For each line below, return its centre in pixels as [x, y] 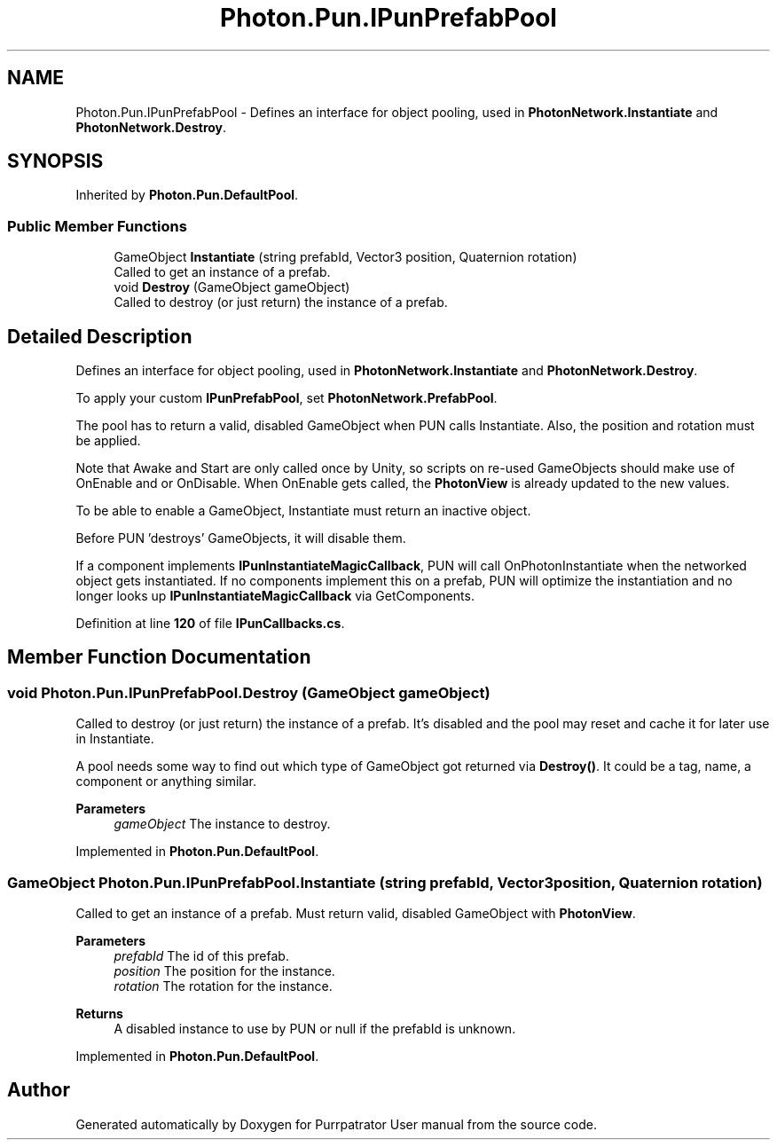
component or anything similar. [166, 782]
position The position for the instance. [224, 971]
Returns [99, 1013]
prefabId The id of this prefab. [201, 956]
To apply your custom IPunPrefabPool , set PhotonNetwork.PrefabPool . [286, 398]
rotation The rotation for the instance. [223, 986]
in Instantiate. [115, 739]
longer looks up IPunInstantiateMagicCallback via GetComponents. [275, 596]
